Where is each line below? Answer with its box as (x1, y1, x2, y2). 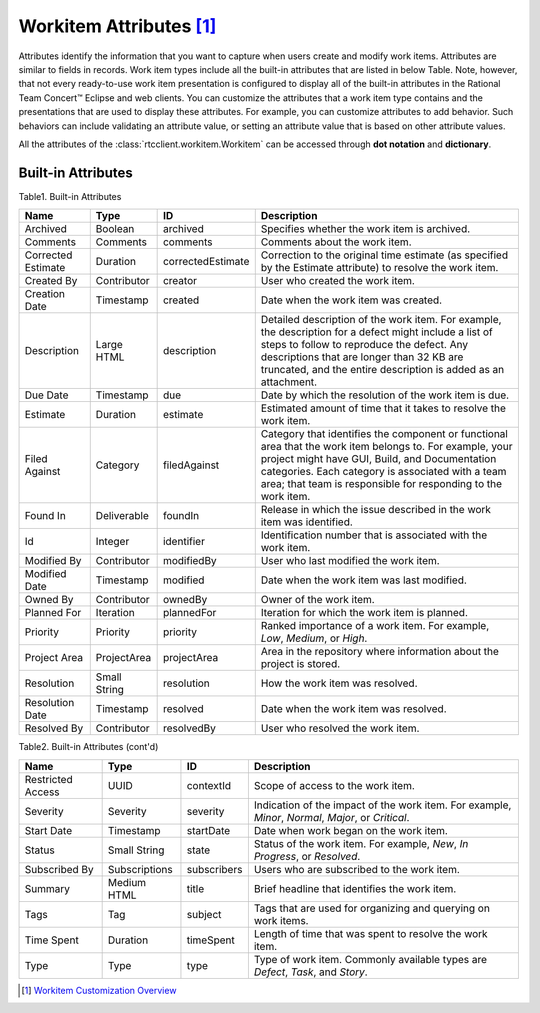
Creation (24, 287, 65, 301)
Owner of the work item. (260, 593, 375, 607)
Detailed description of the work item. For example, (260, 313, 502, 327)
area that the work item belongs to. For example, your (260, 440, 513, 454)
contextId (186, 778, 232, 792)
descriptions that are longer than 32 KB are (260, 350, 464, 364)
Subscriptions (107, 862, 174, 876)
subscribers (186, 862, 243, 876)
